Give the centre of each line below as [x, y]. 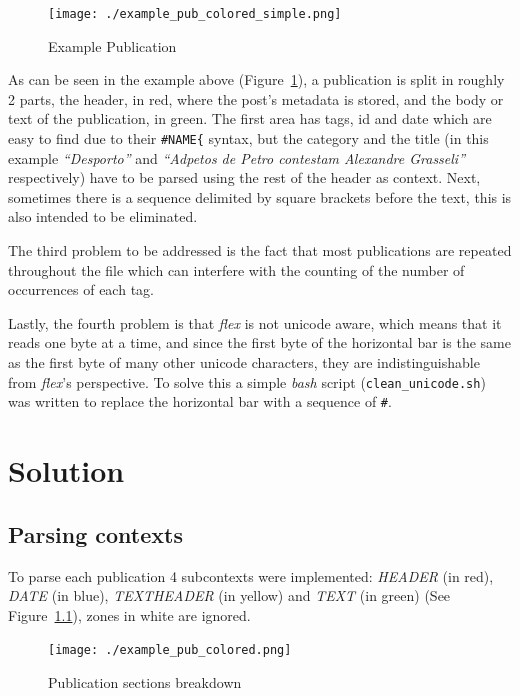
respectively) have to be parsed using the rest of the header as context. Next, [244, 177]
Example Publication [112, 45]
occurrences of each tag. [81, 289]
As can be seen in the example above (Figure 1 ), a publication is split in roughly [256, 79]
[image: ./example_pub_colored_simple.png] [195, 14]
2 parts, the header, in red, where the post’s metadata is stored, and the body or [256, 98]
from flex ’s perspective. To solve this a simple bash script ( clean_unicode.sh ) [247, 381]
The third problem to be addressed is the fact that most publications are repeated [260, 250]
